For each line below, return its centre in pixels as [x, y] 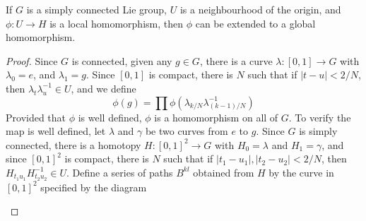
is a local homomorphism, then [116, 23]
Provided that [36, 117]
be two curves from [187, 131]
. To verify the [320, 117]
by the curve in [301, 172]
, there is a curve [236, 60]
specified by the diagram [94, 187]
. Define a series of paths [120, 172]
